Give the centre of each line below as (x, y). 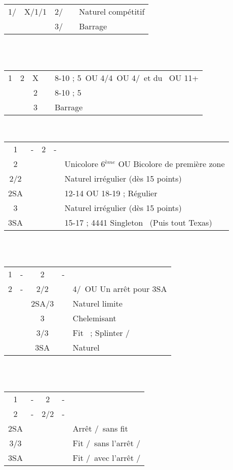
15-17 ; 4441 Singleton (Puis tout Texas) (138, 222)
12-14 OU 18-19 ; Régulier (111, 193)
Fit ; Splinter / (101, 332)
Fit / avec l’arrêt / (107, 458)
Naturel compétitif (112, 11)
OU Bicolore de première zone (171, 163)
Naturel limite (98, 303)
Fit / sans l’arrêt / (106, 443)
